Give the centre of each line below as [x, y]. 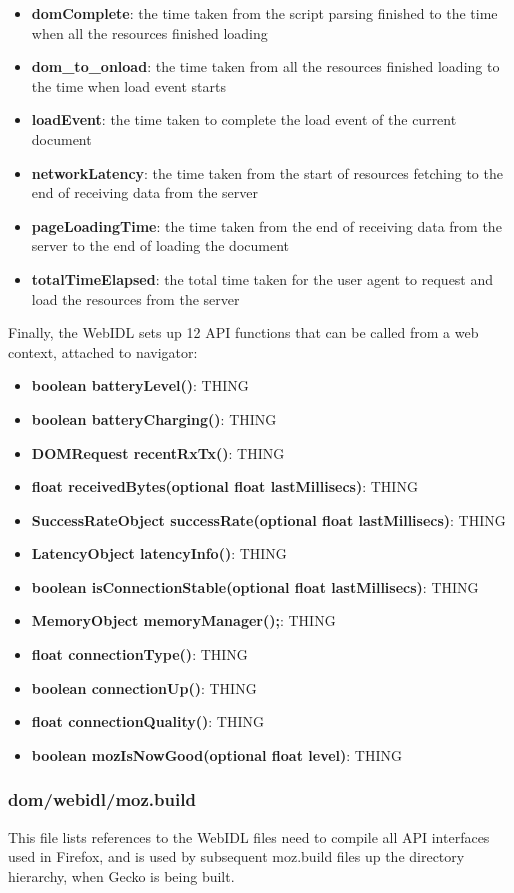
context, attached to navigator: [103, 351]
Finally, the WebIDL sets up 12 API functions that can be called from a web [243, 332]
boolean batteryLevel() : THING [140, 385]
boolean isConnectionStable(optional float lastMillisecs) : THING [255, 586]
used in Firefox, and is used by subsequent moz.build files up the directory [236, 856]
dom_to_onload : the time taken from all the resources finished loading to [265, 66]
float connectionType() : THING [139, 654]
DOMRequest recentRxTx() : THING [158, 452]
